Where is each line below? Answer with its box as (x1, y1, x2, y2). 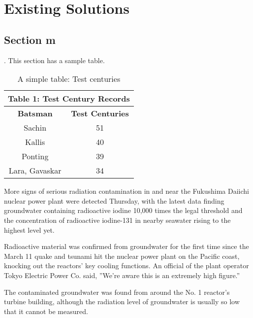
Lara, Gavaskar (8, 165, 62, 177)
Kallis (25, 136, 45, 148)
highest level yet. (4, 224, 55, 235)
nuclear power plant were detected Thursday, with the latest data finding (4, 195, 224, 206)
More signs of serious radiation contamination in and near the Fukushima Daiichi (4, 186, 249, 196)
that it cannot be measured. (4, 306, 88, 316)
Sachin (24, 122, 47, 134)
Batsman (17, 107, 53, 119)
